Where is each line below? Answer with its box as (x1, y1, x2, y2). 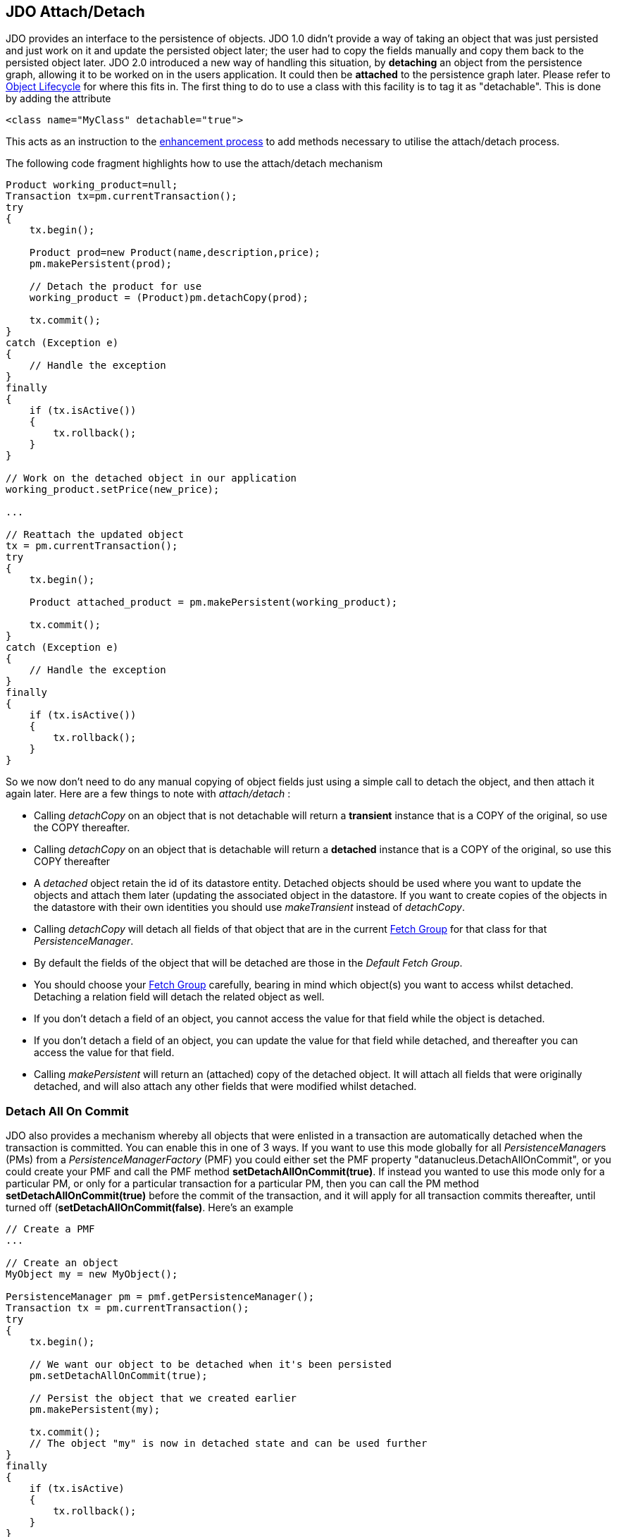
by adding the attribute (6, 92, 111, 105)
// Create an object (6, 1257, 119, 1269)
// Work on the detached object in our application (6, 472, 297, 484)
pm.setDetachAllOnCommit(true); (29, 1370, 208, 1382)
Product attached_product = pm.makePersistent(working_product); (29, 596, 398, 608)
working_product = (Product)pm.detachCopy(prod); (29, 292, 308, 304)
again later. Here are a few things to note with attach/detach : (6, 788, 291, 800)
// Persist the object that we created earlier (29, 1392, 297, 1404)
